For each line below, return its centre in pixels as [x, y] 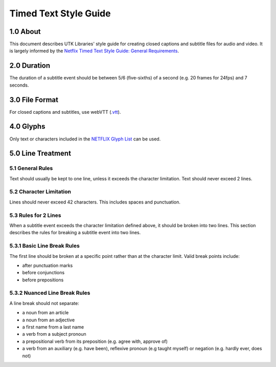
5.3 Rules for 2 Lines [35, 215]
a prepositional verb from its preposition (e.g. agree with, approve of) [95, 341]
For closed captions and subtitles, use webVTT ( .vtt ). [65, 112]
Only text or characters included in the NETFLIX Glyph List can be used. [85, 139]
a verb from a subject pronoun [54, 334]
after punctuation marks [48, 265]
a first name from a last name [53, 327]
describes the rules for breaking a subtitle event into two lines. [75, 233]
